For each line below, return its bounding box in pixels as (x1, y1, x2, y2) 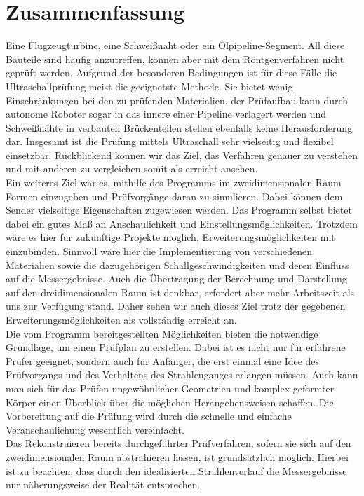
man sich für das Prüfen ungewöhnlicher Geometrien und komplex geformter (6, 380, 335, 395)
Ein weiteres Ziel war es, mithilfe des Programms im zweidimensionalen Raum (6, 175, 342, 190)
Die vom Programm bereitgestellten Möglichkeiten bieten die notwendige (6, 326, 318, 340)
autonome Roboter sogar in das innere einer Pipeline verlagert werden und (6, 106, 327, 121)
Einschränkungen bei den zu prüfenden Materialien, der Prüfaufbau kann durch (6, 92, 349, 107)
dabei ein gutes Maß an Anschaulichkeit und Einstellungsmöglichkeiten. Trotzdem (6, 216, 358, 230)
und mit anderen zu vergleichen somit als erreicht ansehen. (6, 161, 258, 176)
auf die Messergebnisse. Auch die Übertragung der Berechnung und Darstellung (6, 271, 347, 286)
